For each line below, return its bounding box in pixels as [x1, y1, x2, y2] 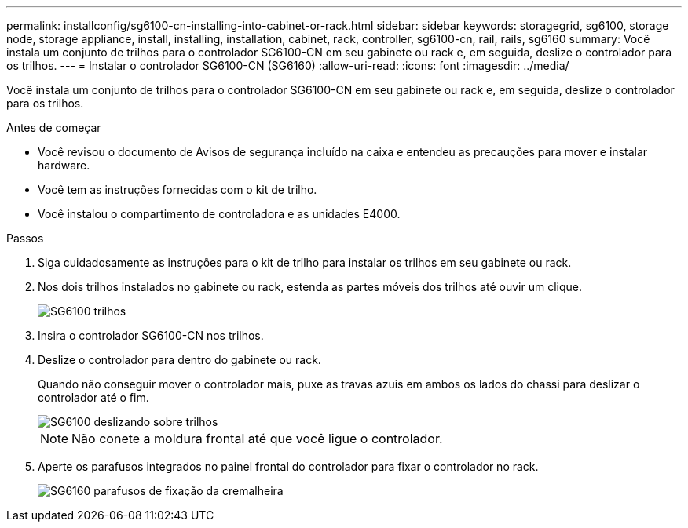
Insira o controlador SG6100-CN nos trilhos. [38, 329, 264, 342]
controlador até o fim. [38, 391, 149, 404]
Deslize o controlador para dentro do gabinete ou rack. [38, 353, 321, 366]
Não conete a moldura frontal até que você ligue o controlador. [71, 431, 443, 446]
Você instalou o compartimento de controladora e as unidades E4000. [38, 207, 401, 220]
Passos [6, 231, 44, 245]
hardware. [38, 158, 90, 172]
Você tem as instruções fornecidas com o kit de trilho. [38, 183, 317, 196]
